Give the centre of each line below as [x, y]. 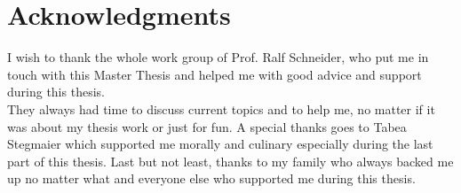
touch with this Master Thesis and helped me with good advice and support [215, 74]
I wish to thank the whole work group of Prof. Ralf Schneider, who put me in [218, 57]
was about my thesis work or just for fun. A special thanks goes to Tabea [207, 126]
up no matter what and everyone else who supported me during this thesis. [211, 178]
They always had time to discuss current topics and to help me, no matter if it [221, 108]
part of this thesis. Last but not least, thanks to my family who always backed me [230, 161]
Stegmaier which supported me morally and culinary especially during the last [220, 144]
